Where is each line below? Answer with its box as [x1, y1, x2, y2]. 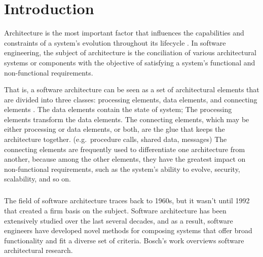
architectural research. [4, 245, 73, 255]
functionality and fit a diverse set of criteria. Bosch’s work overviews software [4, 235, 244, 245]
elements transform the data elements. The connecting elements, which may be [4, 114, 249, 124]
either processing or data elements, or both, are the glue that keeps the [4, 124, 225, 134]
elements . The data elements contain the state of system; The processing [4, 104, 232, 115]
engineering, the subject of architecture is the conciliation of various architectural [4, 47, 256, 58]
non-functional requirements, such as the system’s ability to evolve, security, [4, 163, 240, 174]
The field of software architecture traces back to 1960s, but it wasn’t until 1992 [4, 195, 250, 206]
